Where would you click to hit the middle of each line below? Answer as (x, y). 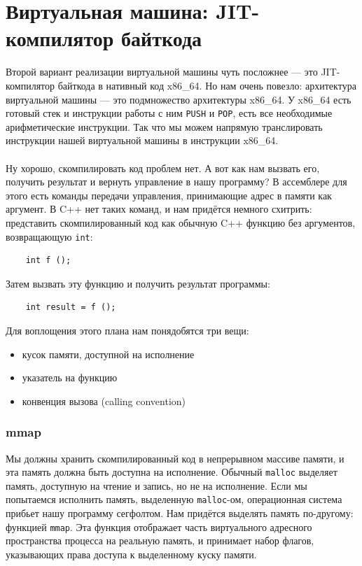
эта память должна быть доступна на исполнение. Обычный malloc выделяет (172, 472)
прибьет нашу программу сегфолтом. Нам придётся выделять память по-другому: (180, 513)
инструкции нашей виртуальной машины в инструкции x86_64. (142, 140)
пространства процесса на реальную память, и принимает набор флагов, (160, 540)
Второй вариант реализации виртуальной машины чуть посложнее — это (162, 72)
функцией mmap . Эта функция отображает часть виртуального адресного (159, 526)
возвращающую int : (49, 236)
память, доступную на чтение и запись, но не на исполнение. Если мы (156, 485)
